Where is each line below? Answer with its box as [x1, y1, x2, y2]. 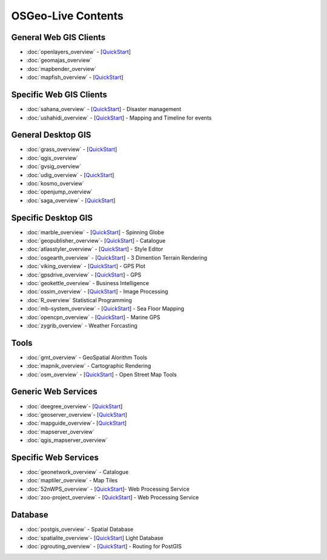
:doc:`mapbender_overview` [26, 65, 97, 72]
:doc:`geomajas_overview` [26, 56, 92, 64]
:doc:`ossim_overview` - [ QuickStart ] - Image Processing [26, 288, 168, 295]
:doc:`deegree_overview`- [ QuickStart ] [26, 402, 123, 410]
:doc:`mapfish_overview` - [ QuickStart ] [26, 73, 124, 81]
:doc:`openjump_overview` [26, 188, 93, 195]
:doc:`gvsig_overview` [26, 163, 82, 170]
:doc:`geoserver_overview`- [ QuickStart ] [26, 411, 127, 418]
